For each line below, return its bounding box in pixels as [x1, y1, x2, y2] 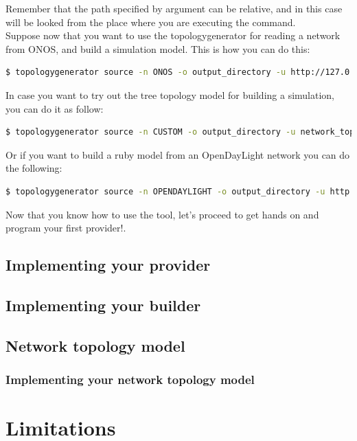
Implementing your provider [5, 254, 211, 275]
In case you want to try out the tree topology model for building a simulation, [5, 87, 335, 102]
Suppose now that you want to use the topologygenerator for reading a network [5, 28, 341, 43]
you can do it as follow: [5, 101, 104, 115]
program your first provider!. [5, 220, 126, 235]
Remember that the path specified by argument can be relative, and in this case [5, 1, 343, 15]
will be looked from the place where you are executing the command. [5, 14, 296, 29]
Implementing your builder [5, 294, 201, 315]
